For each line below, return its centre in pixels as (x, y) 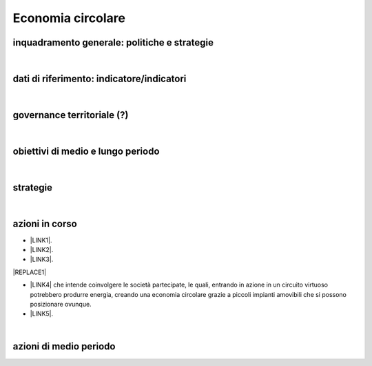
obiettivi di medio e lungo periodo (86, 151)
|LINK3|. (42, 260)
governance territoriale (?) (71, 115)
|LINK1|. (41, 240)
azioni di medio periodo (64, 346)
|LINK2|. (42, 249)
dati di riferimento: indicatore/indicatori (100, 78)
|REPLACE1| (30, 272)
